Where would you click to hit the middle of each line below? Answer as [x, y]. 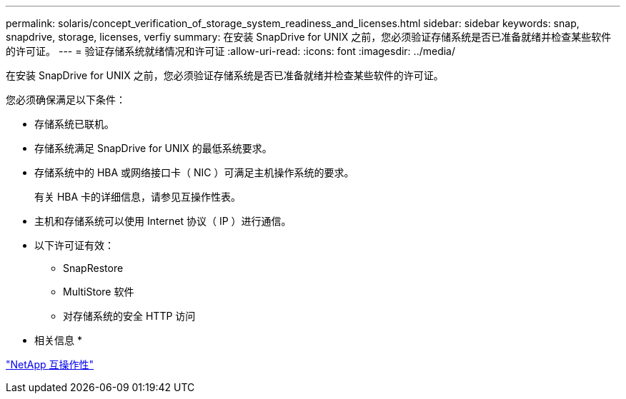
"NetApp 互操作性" [50, 364]
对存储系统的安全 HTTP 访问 [129, 316]
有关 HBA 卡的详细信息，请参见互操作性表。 [138, 197]
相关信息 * [58, 340]
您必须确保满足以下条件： [66, 100]
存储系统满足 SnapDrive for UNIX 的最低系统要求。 [153, 148]
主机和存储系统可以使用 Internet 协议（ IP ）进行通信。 [163, 221]
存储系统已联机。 [74, 124]
